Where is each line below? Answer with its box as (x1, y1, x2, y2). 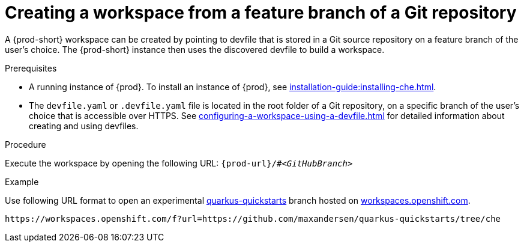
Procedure (5, 139, 46, 150)
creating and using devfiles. (29, 120, 139, 131)
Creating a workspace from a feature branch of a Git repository (5, 2, 517, 23)
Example (5, 176, 39, 187)
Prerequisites (5, 63, 57, 73)
